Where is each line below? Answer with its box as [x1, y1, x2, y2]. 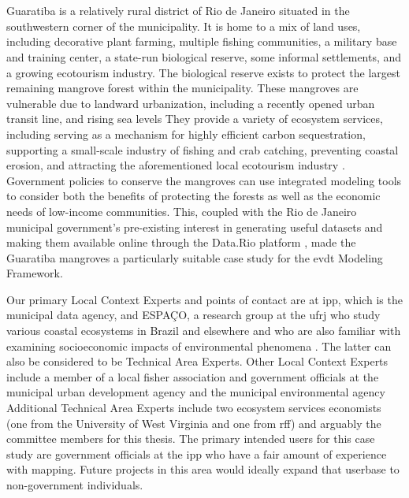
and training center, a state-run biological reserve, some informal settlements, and [6, 48, 402, 65]
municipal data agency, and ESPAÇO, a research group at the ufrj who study [6, 307, 381, 323]
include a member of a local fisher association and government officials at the [6, 368, 379, 385]
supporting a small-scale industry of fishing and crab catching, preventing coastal [6, 141, 399, 158]
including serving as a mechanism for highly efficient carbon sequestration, [6, 125, 366, 142]
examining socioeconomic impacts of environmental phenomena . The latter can [6, 337, 392, 354]
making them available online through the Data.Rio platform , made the [6, 234, 356, 251]
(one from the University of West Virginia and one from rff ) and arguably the [6, 414, 381, 431]
